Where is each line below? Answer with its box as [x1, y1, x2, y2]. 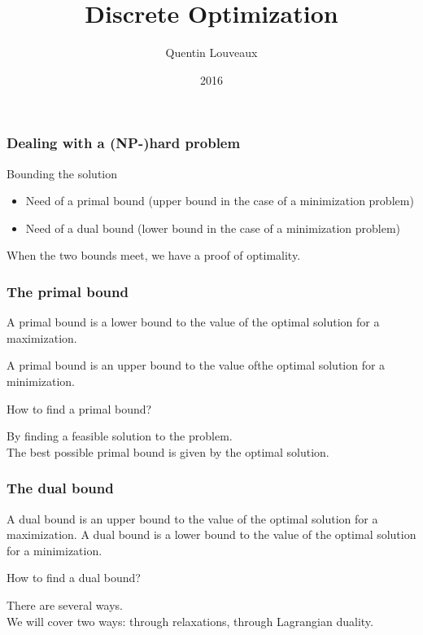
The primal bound [7, 281, 129, 301]
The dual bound [7, 478, 114, 498]
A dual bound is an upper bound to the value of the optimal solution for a [7, 510, 378, 527]
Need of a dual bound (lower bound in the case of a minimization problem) [25, 219, 401, 236]
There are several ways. [7, 596, 123, 613]
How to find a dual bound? [7, 569, 141, 586]
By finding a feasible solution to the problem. [7, 427, 233, 444]
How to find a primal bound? [7, 400, 152, 417]
